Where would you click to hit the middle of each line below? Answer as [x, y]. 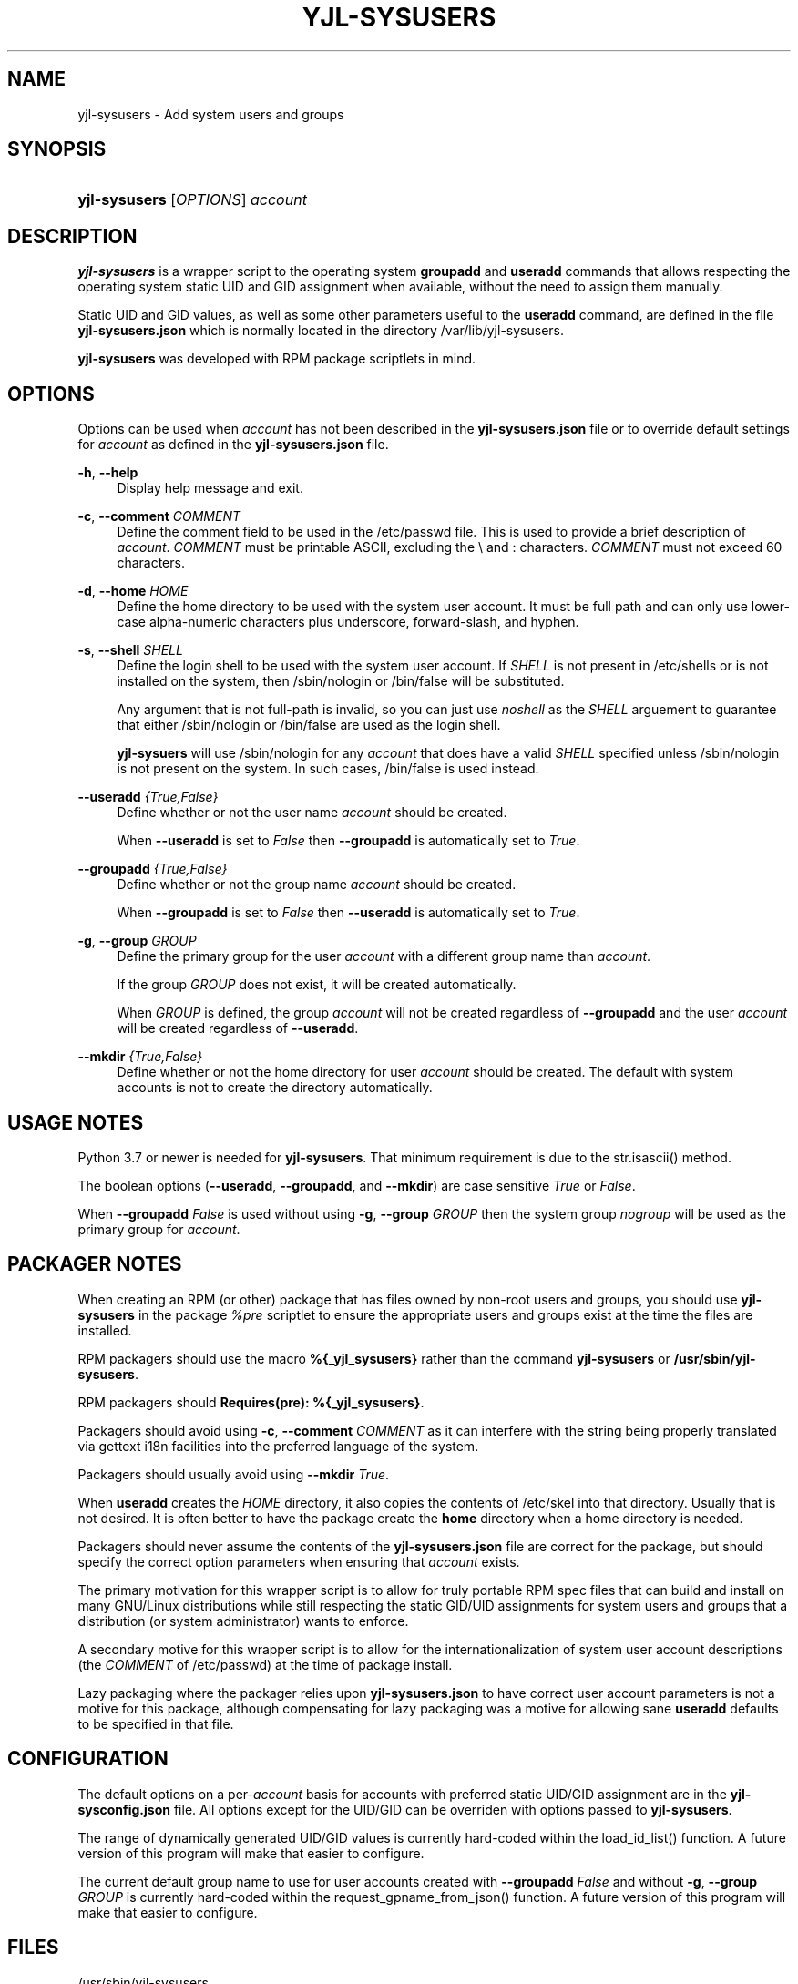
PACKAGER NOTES [95, 1264]
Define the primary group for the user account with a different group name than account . [384, 956]
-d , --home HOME [133, 591]
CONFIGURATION [88, 1759]
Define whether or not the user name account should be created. [312, 813]
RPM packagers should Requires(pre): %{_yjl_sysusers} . [251, 1402]
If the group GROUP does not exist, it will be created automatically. [317, 985]
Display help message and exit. [210, 488]
